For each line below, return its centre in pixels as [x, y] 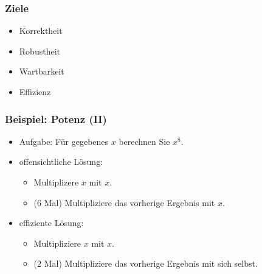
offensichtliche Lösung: [61, 162]
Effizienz [35, 92]
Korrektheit [41, 31]
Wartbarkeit [42, 71]
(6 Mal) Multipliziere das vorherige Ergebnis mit [124, 202]
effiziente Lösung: [51, 223]
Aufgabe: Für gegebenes [64, 141]
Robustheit [40, 51]
